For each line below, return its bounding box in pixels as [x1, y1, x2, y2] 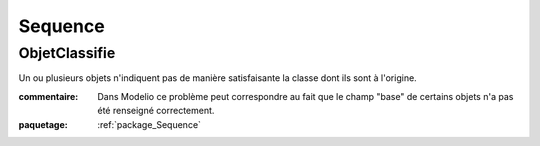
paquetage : [18, 118, 69, 130]
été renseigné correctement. [97, 105, 215, 117]
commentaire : [18, 90, 79, 102]
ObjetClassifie [18, 44, 116, 62]
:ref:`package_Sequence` [97, 118, 202, 130]
